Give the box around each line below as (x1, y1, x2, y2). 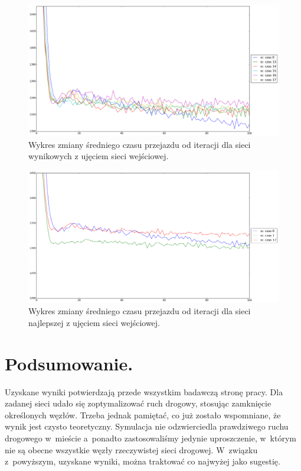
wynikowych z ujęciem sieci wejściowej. (28, 150, 169, 162)
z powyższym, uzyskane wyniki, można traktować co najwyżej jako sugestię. (5, 455, 280, 467)
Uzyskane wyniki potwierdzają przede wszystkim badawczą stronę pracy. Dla (5, 385, 283, 398)
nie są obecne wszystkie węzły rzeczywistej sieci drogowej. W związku (5, 443, 258, 456)
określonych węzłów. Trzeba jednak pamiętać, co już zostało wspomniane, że (5, 408, 281, 421)
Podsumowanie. (5, 351, 133, 375)
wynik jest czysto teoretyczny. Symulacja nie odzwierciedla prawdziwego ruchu (5, 420, 289, 433)
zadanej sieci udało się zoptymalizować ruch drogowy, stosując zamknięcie (5, 397, 271, 409)
